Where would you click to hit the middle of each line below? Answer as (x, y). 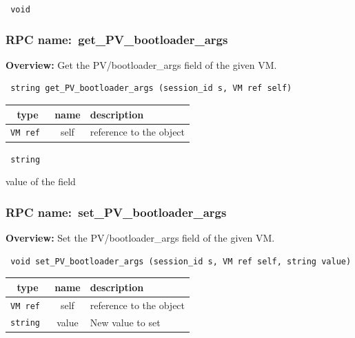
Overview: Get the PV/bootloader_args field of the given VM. (141, 64)
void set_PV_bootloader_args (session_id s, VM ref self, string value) (181, 261)
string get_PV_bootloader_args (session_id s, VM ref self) (151, 88)
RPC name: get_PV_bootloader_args (117, 39)
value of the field (41, 181)
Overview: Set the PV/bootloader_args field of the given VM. (140, 238)
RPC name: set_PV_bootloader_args (116, 212)
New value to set (125, 322)
